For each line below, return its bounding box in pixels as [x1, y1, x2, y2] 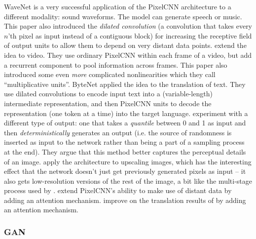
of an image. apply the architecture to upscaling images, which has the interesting [4, 156, 252, 166]
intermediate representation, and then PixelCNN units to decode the [4, 98, 212, 108]
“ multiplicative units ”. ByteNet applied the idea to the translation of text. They [4, 79, 246, 89]
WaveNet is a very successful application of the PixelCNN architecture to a [4, 1, 231, 11]
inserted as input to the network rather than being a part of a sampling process [4, 137, 245, 147]
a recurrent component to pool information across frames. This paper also [4, 59, 227, 70]
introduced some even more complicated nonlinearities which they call [4, 69, 216, 80]
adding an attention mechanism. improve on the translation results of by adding [4, 195, 246, 205]
